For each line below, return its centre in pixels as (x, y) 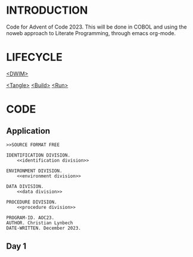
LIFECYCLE (34, 57)
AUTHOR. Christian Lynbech (40, 223)
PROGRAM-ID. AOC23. (30, 218)
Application (28, 131)
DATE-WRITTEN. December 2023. (44, 228)
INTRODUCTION (47, 10)
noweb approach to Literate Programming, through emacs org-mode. (91, 33)
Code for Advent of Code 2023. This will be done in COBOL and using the (96, 27)
